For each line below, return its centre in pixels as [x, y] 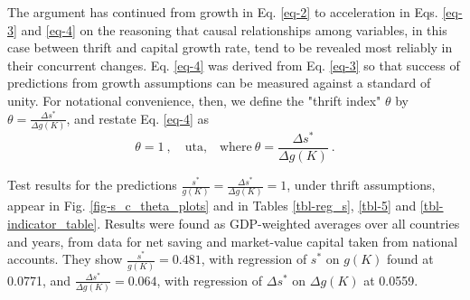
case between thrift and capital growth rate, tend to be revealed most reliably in [230, 47]
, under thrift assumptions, [361, 185]
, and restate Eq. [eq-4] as [138, 118]
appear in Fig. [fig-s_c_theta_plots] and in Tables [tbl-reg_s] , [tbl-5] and [212, 206]
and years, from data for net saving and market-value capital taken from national [233, 241]
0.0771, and [39, 280]
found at [410, 259]
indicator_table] [52, 224]
